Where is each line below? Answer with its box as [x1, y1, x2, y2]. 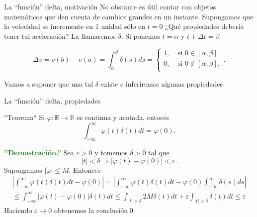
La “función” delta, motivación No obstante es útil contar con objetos [4, 1, 216, 11]
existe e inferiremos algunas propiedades [100, 78, 223, 89]
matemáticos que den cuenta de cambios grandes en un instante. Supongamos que [4, 11, 254, 21]
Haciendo [4, 205, 32, 215]
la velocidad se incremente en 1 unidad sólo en [4, 21, 146, 31]
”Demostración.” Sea [4, 147, 74, 158]
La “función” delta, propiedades [4, 95, 101, 106]
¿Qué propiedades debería [165, 21, 244, 31]
